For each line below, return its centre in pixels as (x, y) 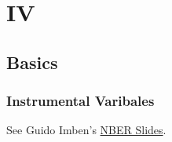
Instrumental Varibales (81, 101)
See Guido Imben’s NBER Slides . (86, 130)
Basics (32, 62)
